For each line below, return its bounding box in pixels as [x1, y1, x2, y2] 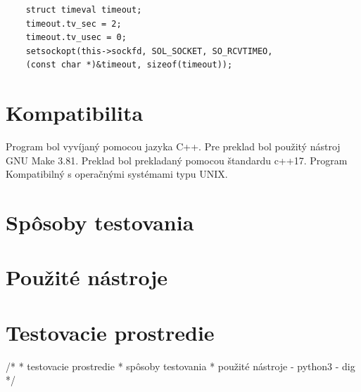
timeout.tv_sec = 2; [25, 18, 122, 29]
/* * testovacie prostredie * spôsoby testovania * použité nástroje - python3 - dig [6, 358, 355, 373]
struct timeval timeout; [25, 5, 142, 15]
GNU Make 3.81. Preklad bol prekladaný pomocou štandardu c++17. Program [6, 152, 348, 167]
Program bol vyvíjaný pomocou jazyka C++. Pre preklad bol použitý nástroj [6, 139, 341, 154]
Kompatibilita [6, 98, 144, 127]
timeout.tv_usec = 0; [25, 32, 127, 43]
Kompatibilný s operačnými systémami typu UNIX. [6, 166, 228, 181]
